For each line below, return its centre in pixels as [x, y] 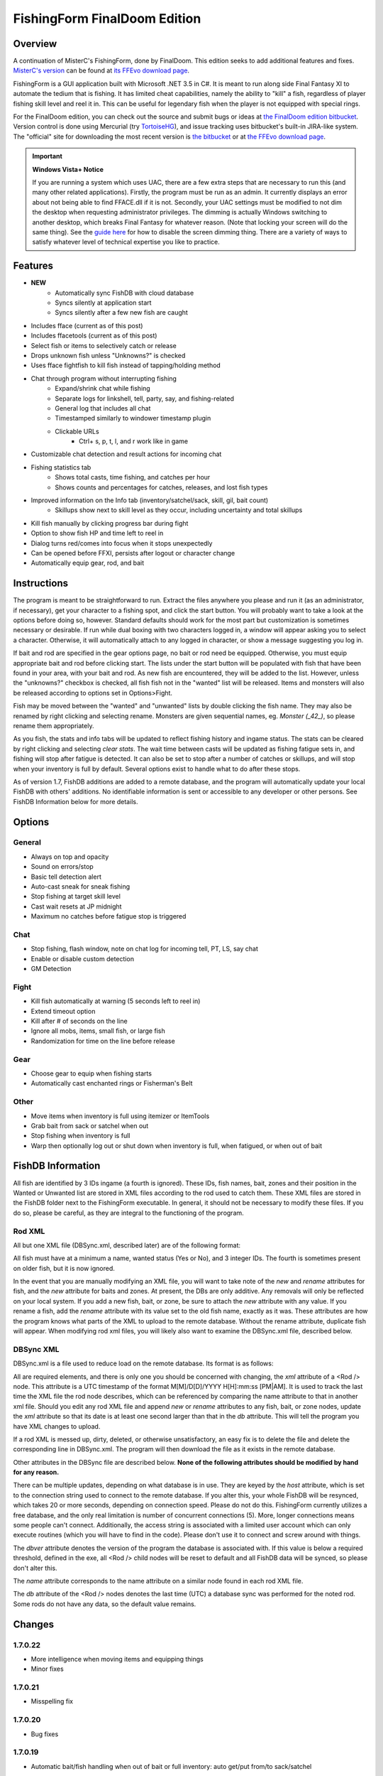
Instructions [41, 584]
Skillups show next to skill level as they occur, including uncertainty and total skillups [179, 510]
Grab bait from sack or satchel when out [90, 1125]
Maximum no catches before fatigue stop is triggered [109, 916]
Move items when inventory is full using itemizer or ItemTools [120, 1116]
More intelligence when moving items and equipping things [117, 1659]
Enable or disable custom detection [83, 958]
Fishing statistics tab [61, 467]
